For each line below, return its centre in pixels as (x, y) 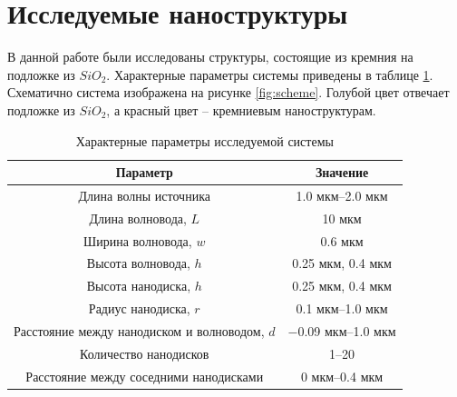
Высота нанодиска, (139, 286)
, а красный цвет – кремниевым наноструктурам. (241, 109)
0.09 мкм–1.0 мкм (347, 331)
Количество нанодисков (145, 353)
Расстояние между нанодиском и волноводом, (139, 331)
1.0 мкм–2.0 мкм (342, 195)
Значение (342, 172)
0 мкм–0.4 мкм (342, 376)
